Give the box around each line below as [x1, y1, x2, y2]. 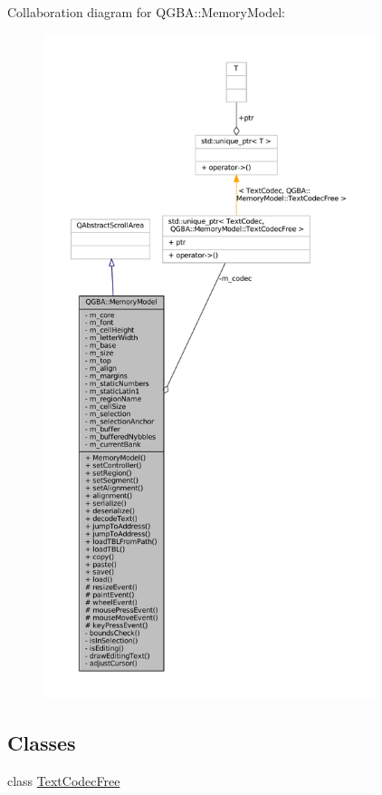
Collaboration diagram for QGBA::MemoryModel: [7, 3, 285, 21]
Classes [7, 728, 76, 756]
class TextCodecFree [7, 771, 120, 790]
